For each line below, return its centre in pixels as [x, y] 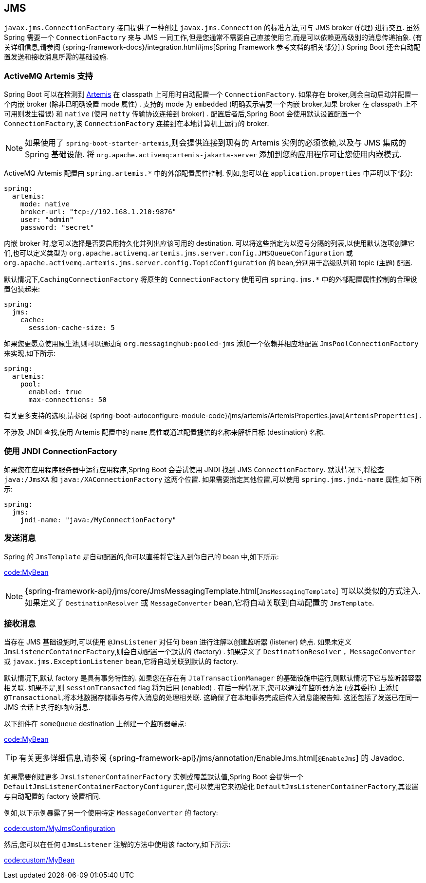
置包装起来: [22, 289]
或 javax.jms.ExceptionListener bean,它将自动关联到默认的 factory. [121, 662]
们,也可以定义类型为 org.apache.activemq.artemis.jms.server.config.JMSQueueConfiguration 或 [178, 253]
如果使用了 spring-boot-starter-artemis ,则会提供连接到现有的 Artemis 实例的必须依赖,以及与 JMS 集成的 [216, 143]
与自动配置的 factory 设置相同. [52, 796]
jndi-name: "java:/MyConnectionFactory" [98, 520]
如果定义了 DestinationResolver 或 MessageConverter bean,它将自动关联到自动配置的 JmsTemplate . [200, 602]
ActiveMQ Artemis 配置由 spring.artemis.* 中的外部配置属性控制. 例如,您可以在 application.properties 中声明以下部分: [208, 173]
